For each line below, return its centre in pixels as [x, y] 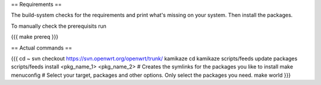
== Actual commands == [42, 48]
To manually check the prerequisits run [59, 26]
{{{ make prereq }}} [35, 37]
